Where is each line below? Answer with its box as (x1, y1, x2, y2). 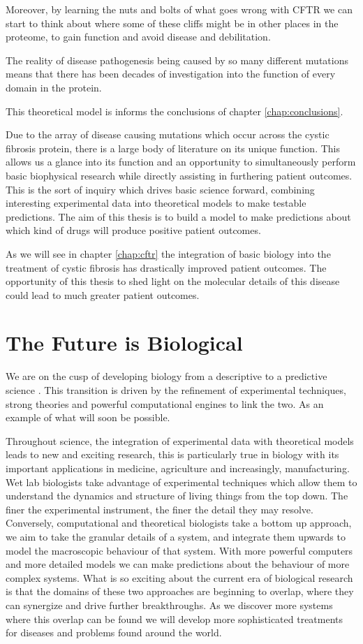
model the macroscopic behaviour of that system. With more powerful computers (6, 543, 353, 557)
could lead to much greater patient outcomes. (6, 287, 200, 302)
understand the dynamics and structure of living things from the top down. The (6, 488, 348, 503)
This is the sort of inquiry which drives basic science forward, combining (6, 182, 315, 196)
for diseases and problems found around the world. (6, 625, 222, 640)
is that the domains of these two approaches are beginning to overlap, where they (6, 584, 354, 599)
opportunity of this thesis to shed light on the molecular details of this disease (6, 274, 340, 288)
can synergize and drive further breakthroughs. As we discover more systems (6, 597, 333, 612)
